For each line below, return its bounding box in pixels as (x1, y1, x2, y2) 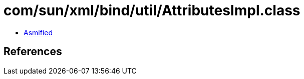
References (4, 45, 62, 58)
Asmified (24, 28, 53, 37)
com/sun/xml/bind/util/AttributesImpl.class (4, 2, 300, 19)
